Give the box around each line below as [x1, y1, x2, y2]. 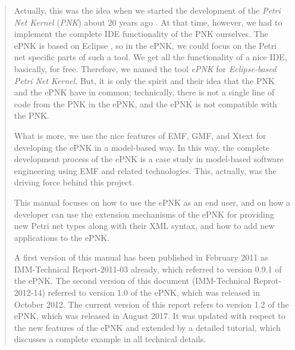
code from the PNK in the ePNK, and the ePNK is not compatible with [14, 97, 277, 110]
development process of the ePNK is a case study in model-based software [14, 153, 284, 165]
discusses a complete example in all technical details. [14, 333, 206, 345]
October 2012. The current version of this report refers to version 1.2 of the [14, 298, 289, 310]
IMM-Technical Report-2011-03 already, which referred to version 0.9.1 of [14, 262, 282, 275]
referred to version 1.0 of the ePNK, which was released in [48, 286, 260, 299]
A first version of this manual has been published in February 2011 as [14, 251, 268, 264]
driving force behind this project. [14, 176, 134, 188]
